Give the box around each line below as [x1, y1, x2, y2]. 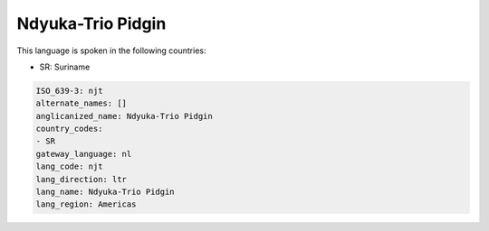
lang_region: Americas [35, 199, 137, 209]
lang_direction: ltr [35, 174, 127, 184]
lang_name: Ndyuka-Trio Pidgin [35, 187, 176, 198]
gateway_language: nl [35, 149, 132, 159]
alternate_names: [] [35, 98, 127, 108]
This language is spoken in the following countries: [16, 45, 206, 56]
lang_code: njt [35, 162, 103, 171]
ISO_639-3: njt [35, 86, 103, 96]
